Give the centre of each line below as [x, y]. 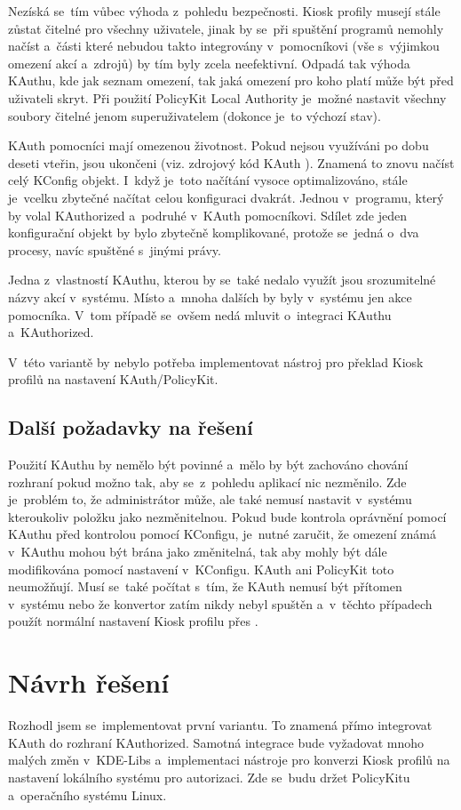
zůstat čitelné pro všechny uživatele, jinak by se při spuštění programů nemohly [226, 28]
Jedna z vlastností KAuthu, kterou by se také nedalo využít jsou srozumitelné [222, 280]
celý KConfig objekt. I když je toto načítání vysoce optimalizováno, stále [208, 180]
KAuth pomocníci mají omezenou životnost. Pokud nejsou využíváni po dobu [219, 145]
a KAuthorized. [51, 332]
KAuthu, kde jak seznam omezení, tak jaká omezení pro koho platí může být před [231, 80]
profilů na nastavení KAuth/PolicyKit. [113, 379]
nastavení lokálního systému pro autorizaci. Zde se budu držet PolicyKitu [209, 777]
